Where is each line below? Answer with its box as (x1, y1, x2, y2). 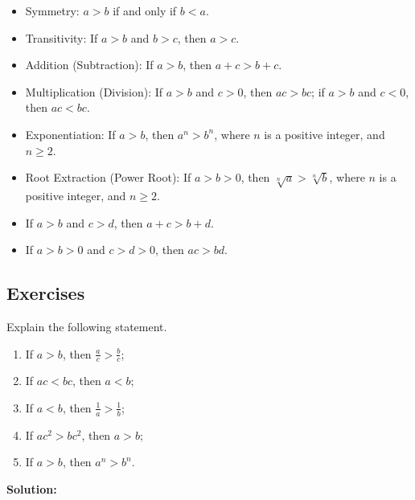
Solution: (6, 480, 57, 497)
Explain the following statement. (6, 318, 167, 334)
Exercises (6, 281, 85, 305)
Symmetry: (25, 2, 80, 18)
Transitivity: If (25, 29, 98, 46)
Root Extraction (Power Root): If (25, 169, 191, 186)
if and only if (113, 2, 177, 18)
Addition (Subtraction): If (25, 56, 154, 73)
